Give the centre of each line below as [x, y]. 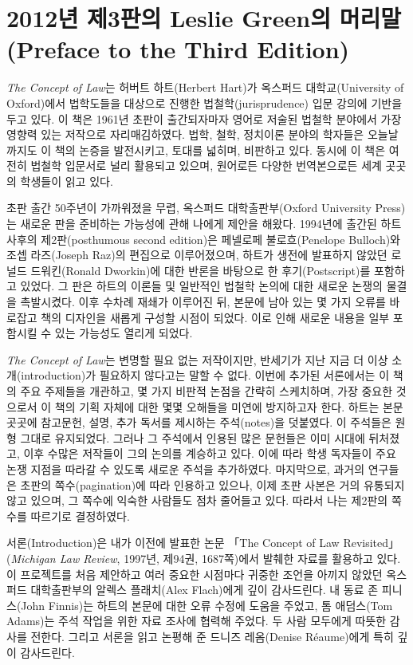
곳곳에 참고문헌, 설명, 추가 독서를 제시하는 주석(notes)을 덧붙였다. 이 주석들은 [199, 422]
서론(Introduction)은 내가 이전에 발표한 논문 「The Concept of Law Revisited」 [203, 543]
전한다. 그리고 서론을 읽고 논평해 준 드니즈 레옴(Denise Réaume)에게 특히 [212, 636]
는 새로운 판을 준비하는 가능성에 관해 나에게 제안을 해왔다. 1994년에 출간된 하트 [204, 224]
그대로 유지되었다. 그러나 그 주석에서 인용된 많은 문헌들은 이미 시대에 [193, 437]
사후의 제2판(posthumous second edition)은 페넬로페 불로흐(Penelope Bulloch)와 [204, 239]
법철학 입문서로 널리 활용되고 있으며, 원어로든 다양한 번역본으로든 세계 [206, 165]
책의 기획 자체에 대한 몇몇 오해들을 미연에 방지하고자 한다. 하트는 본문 [229, 406]
